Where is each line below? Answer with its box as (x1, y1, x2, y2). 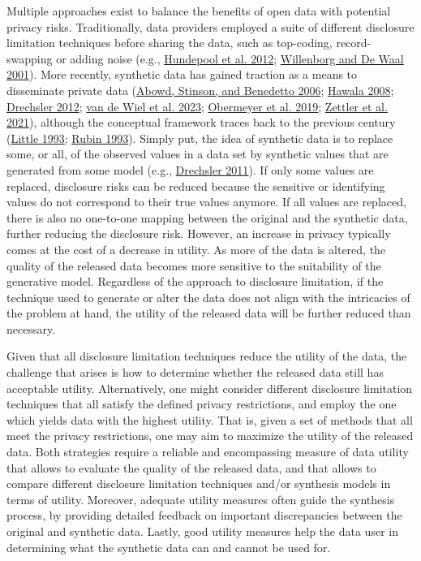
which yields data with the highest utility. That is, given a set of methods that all (6, 411, 413, 428)
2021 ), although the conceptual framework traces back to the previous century (6, 114, 396, 131)
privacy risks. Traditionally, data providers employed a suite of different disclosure (6, 18, 415, 35)
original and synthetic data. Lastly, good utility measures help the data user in (6, 523, 398, 539)
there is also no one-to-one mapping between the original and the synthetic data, (6, 209, 408, 226)
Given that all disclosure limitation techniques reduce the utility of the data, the (6, 347, 407, 365)
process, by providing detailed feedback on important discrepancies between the (6, 507, 402, 524)
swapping (6, 50, 53, 67)
